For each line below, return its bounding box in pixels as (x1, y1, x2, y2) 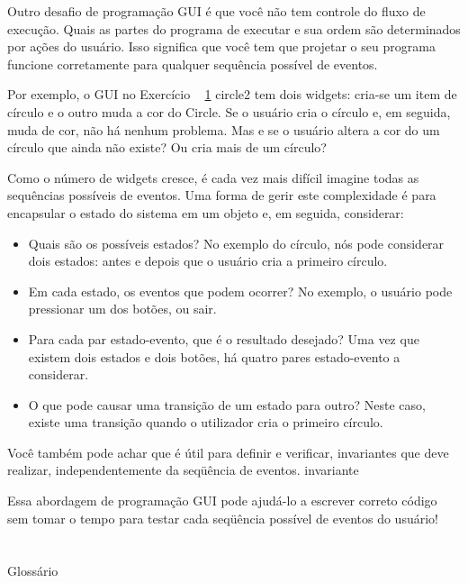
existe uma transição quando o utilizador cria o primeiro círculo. (28, 413, 383, 432)
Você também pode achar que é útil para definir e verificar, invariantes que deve (7, 442, 449, 461)
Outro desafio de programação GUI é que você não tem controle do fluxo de (7, 2, 426, 20)
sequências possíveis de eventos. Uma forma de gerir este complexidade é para (7, 186, 436, 205)
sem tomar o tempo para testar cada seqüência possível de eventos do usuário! (7, 508, 438, 527)
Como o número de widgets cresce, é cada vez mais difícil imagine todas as (7, 168, 419, 187)
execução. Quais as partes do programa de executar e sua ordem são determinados (7, 19, 461, 38)
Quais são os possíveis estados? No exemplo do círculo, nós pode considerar (28, 233, 445, 252)
